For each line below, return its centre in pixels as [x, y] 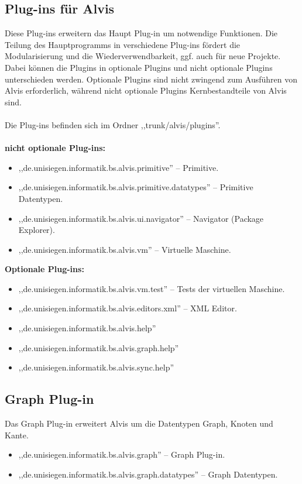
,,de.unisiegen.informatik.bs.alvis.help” [87, 328]
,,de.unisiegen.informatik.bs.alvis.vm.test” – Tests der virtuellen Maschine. [152, 288]
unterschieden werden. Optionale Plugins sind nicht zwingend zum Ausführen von [151, 79]
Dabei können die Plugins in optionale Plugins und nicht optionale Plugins [139, 67]
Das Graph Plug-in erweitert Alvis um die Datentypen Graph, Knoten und [139, 423]
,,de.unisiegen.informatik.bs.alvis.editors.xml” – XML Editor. [128, 308]
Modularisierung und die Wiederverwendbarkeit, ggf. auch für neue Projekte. [143, 56]
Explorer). [37, 230]
